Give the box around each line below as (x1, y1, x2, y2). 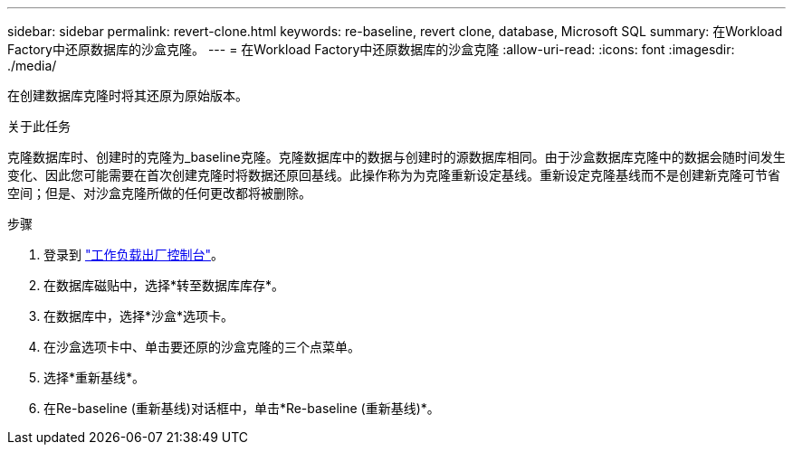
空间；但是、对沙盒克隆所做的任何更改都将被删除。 (7, 185, 311, 201)
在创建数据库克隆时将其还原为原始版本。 (7, 88, 248, 103)
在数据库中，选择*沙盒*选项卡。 (43, 308, 234, 324)
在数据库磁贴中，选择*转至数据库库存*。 (43, 278, 285, 293)
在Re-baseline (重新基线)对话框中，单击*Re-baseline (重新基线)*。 (43, 400, 440, 416)
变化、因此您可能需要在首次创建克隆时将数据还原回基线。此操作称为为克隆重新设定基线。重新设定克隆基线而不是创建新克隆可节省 (7, 167, 780, 183)
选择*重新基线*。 (43, 370, 146, 385)
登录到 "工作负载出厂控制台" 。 (43, 247, 224, 262)
